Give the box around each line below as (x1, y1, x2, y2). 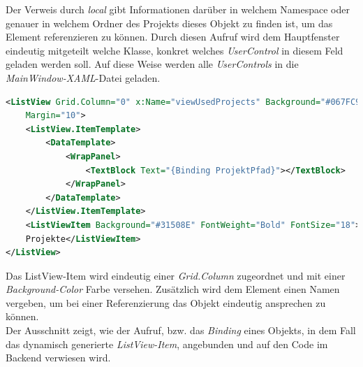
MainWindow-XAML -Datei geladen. (6, 70, 161, 85)
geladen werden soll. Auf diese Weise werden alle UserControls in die (6, 57, 299, 71)
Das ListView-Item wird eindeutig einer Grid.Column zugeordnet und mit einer (6, 268, 346, 282)
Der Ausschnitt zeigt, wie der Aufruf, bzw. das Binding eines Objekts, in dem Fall (6, 323, 356, 338)
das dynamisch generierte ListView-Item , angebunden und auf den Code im (6, 336, 328, 351)
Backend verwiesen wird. (6, 350, 111, 365)
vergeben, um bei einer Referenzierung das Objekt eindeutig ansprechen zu (6, 295, 326, 310)
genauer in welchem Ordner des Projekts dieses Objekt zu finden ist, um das (6, 15, 333, 30)
